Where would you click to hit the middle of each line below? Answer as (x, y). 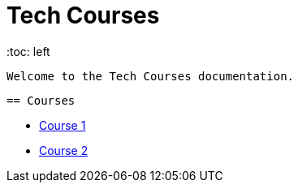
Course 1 (63, 125)
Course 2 (64, 150)
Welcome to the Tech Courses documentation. (151, 76)
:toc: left (28, 51)
